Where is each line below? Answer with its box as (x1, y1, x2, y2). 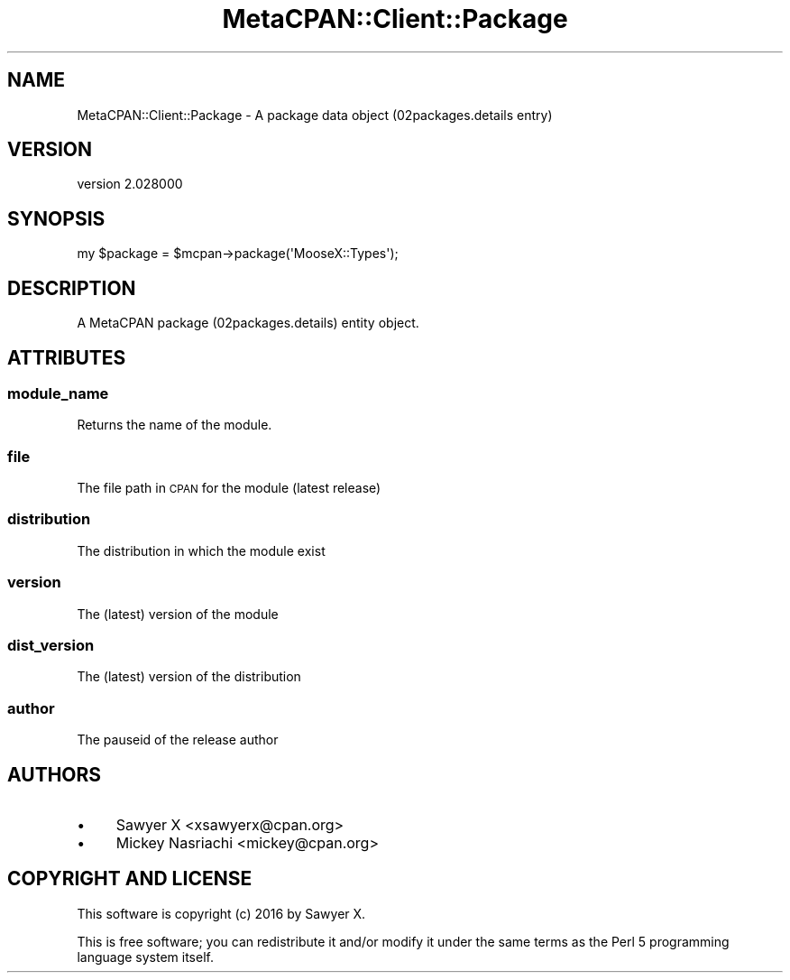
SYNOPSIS (7, 207, 106, 230)
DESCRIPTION (7, 276, 136, 300)
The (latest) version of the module (77, 606, 279, 622)
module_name (7, 384, 109, 402)
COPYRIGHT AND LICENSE (7, 867, 253, 891)
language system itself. (77, 948, 214, 965)
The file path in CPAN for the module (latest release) (77, 480, 381, 496)
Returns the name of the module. (77, 417, 272, 433)
